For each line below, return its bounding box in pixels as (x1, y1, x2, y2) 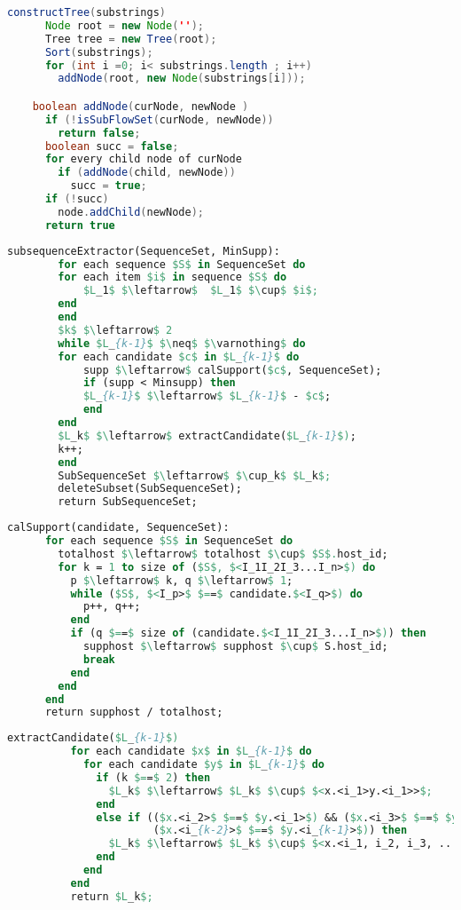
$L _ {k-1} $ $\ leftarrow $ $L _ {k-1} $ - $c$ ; (82, 390, 332, 403)
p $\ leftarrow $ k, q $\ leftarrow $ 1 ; (70, 574, 293, 587)
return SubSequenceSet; (58, 495, 198, 509)
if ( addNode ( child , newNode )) (58, 166, 236, 179)
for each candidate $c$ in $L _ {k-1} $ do (58, 350, 300, 363)
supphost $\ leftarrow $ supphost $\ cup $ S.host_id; (82, 640, 388, 653)
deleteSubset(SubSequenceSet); (58, 482, 242, 495)
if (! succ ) (44, 193, 109, 206)
